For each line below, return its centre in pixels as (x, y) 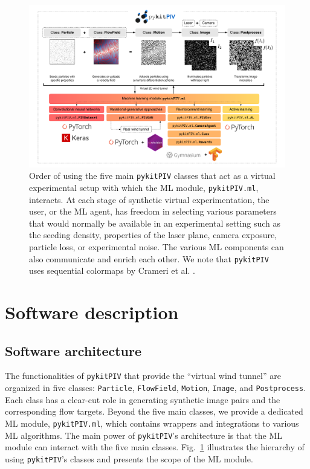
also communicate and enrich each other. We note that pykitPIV (149, 258)
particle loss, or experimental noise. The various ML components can (157, 247)
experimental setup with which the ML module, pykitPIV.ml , (144, 187)
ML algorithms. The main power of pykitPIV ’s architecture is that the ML (144, 435)
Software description (92, 312)
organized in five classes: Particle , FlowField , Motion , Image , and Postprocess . (156, 388)
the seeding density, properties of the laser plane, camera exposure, (153, 235)
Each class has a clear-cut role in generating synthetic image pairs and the (143, 399)
